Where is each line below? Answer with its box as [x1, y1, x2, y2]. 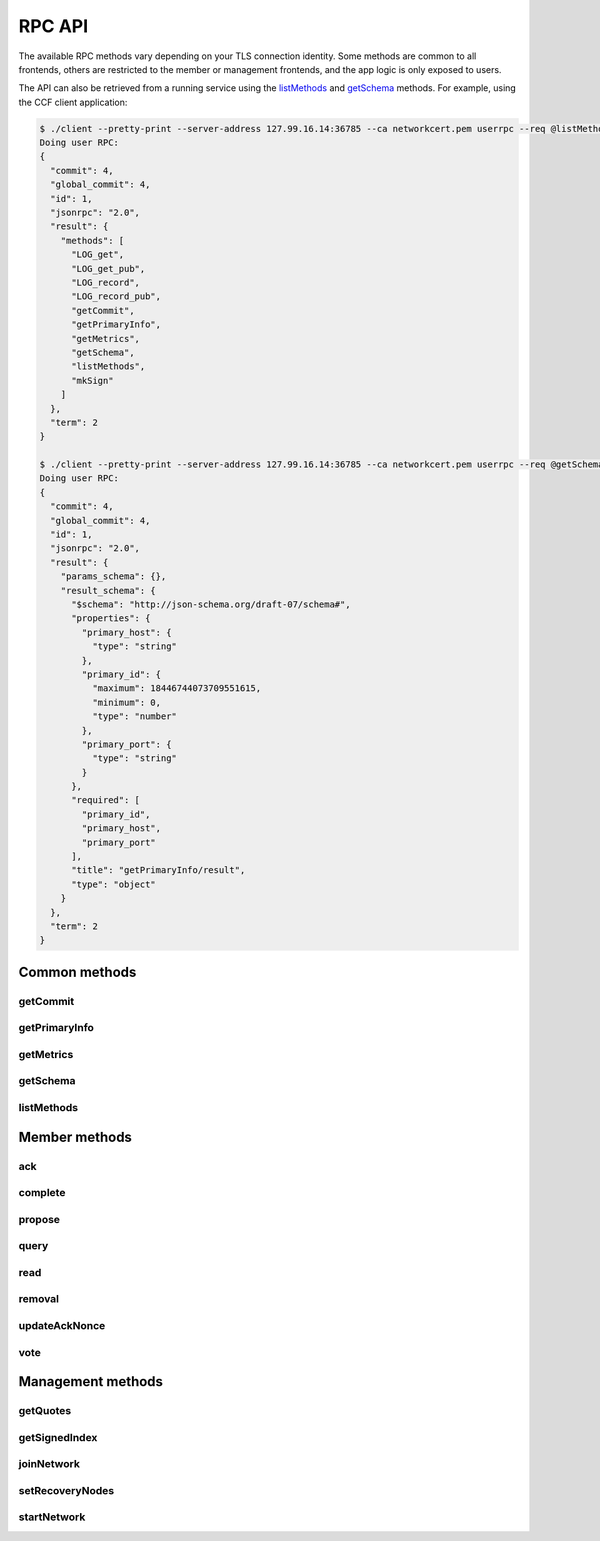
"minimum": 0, [91, 696, 162, 708]
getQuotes [18, 1404, 72, 1418]
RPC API [18, 15, 89, 37]
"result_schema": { [60, 585, 157, 596]
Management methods [18, 1373, 164, 1390]
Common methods [18, 963, 137, 980]
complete [18, 1186, 66, 1200]
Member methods [18, 1128, 132, 1145]
